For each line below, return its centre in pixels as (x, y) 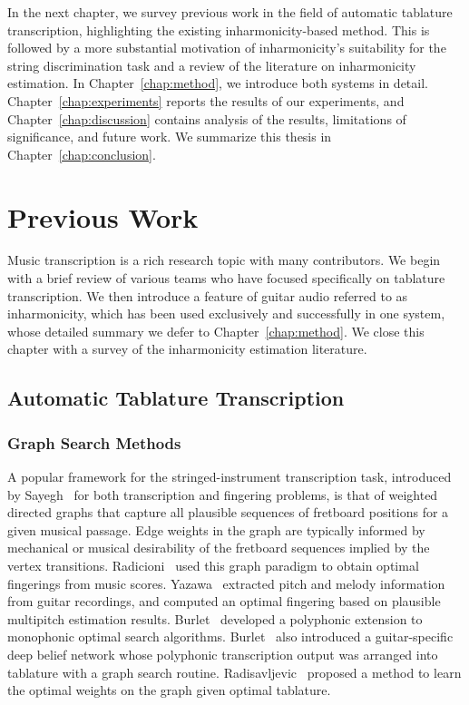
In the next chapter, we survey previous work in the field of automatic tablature (230, 12)
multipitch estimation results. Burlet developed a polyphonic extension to (215, 618)
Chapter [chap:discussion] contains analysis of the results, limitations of (207, 118)
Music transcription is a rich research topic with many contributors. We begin (224, 260)
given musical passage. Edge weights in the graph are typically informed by (216, 529)
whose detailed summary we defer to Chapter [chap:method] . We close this (216, 331)
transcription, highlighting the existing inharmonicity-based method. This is (219, 29)
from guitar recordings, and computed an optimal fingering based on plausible (224, 601)
